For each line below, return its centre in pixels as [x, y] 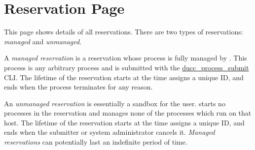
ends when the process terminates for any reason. [78, 87]
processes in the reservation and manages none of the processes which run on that [128, 113]
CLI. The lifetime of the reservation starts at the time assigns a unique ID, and [124, 77]
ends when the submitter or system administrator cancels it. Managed [109, 132]
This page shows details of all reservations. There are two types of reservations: [124, 32]
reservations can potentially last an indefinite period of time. [96, 142]
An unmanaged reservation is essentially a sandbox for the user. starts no [115, 103]
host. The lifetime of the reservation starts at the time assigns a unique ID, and [124, 122]
